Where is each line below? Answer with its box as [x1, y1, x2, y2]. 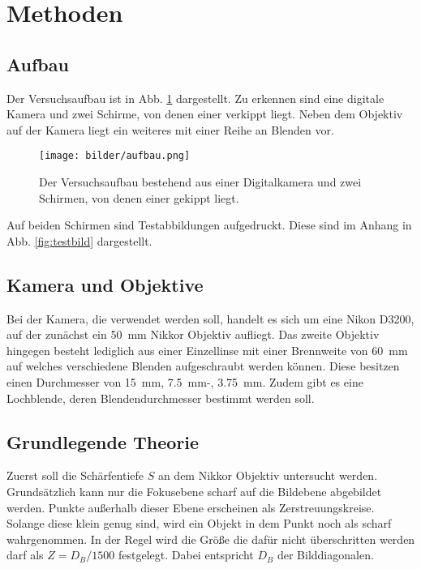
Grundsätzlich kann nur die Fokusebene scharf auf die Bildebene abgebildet [6, 482, 382, 499]
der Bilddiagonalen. [277, 546, 374, 563]
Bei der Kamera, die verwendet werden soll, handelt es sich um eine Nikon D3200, [6, 310, 415, 327]
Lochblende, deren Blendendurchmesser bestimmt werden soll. [6, 389, 315, 406]
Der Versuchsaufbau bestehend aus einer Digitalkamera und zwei [39, 173, 362, 190]
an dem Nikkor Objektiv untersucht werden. [157, 467, 378, 484]
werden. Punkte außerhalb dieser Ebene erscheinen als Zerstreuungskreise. [6, 498, 375, 516]
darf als [6, 546, 44, 563]
